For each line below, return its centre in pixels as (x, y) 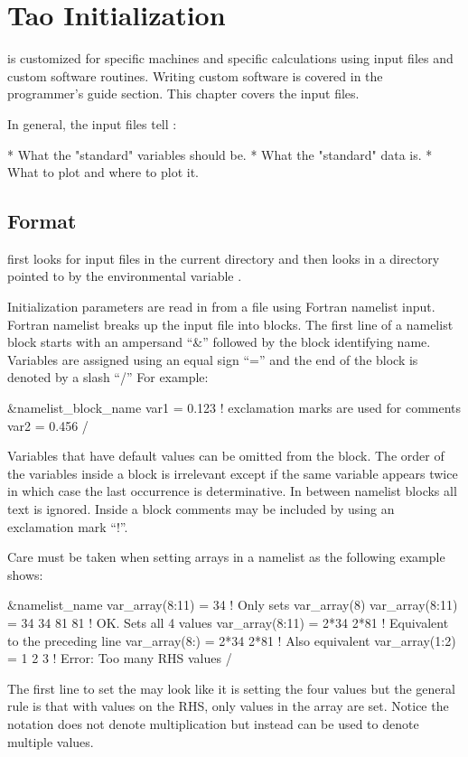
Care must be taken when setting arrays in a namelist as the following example (226, 557)
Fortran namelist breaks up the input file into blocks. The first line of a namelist (230, 324)
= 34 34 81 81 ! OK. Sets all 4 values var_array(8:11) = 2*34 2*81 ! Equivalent (228, 622)
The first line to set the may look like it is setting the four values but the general (231, 688)
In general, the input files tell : (92, 123)
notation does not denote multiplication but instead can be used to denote (213, 723)
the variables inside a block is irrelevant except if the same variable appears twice (233, 473)
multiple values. (51, 741)
